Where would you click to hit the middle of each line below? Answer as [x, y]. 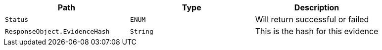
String [142, 31]
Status [17, 19]
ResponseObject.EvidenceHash [57, 31]
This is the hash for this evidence [317, 31]
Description [317, 7]
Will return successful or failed [312, 19]
